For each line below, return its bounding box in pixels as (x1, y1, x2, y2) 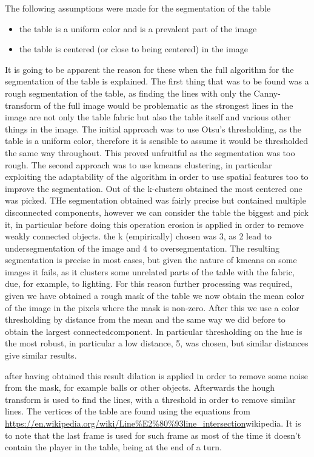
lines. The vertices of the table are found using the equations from (5, 405, 250, 417)
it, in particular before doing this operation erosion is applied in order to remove (5, 218, 304, 230)
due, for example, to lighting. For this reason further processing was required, (5, 277, 293, 290)
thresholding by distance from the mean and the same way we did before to (5, 313, 286, 326)
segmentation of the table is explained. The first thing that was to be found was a (5, 75, 309, 88)
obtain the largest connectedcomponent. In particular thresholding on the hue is (5, 325, 302, 337)
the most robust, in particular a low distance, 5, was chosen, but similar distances (5, 337, 309, 349)
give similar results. (5, 349, 77, 362)
